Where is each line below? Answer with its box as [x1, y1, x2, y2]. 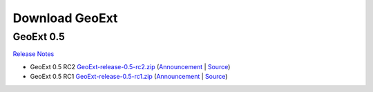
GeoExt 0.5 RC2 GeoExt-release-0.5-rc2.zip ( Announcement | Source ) [30, 62, 231, 71]
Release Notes [12, 50, 55, 58]
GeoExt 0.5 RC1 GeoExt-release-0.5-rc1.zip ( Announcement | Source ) [30, 73, 228, 81]
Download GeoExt [12, 10, 118, 26]
